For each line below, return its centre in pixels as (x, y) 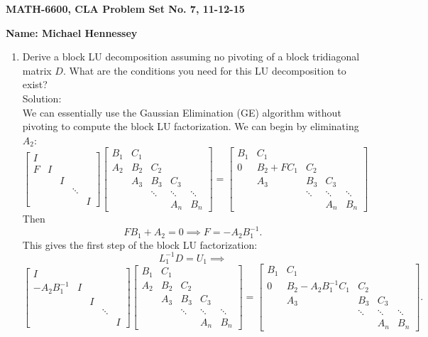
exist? (35, 84)
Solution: (42, 98)
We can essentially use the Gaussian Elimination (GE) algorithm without (182, 112)
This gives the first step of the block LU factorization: (140, 244)
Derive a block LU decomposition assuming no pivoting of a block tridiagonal (191, 57)
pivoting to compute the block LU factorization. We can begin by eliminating (191, 126)
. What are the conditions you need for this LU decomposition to (204, 70)
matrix (37, 70)
